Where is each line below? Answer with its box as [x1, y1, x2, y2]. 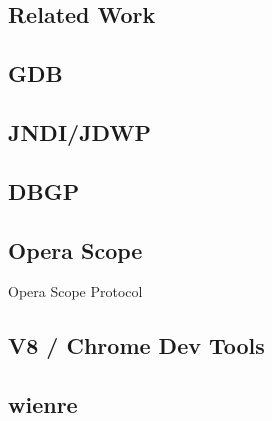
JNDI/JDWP [8, 116, 151, 147]
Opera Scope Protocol [8, 281, 143, 302]
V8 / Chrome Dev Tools [8, 330, 265, 361]
